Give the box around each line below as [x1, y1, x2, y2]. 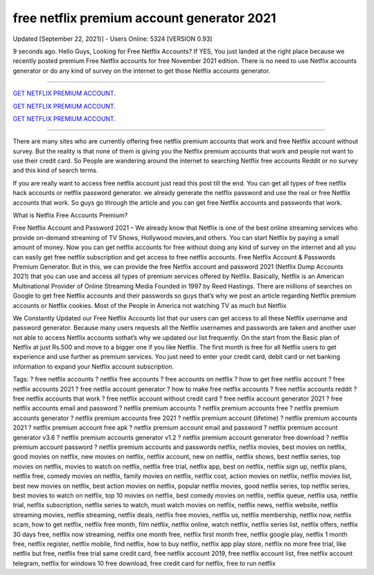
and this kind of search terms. [12, 166, 98, 174]
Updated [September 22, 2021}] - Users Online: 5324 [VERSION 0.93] [12, 35, 213, 43]
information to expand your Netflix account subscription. [12, 362, 175, 370]
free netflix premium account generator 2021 [12, 10, 276, 26]
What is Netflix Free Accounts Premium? [12, 211, 128, 219]
